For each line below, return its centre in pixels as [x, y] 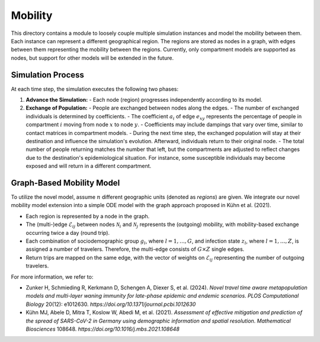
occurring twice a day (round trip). [68, 233]
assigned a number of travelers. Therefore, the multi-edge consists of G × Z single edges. [135, 249]
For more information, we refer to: [52, 277]
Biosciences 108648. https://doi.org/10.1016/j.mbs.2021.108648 [103, 329]
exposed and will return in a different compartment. [89, 166]
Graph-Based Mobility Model [65, 183]
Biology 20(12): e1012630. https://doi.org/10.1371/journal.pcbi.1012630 [111, 304]
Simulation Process [47, 75]
